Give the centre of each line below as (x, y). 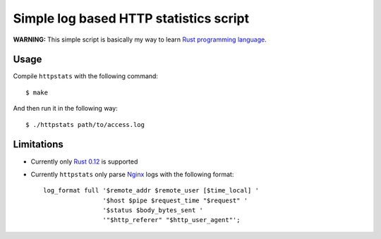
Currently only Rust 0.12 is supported (84, 161)
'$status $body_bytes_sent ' (153, 210)
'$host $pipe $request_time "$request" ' (175, 200)
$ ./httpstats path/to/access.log (85, 124)
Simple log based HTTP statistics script (131, 18)
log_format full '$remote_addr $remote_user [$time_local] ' (151, 191)
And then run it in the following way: (65, 109)
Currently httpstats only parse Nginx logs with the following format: (132, 174)
